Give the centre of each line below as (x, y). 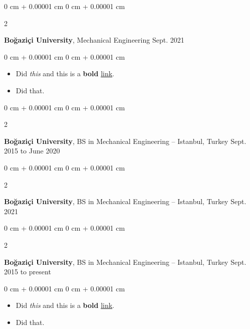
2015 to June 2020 (32, 151)
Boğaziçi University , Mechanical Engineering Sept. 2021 (94, 40)
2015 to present (28, 272)
